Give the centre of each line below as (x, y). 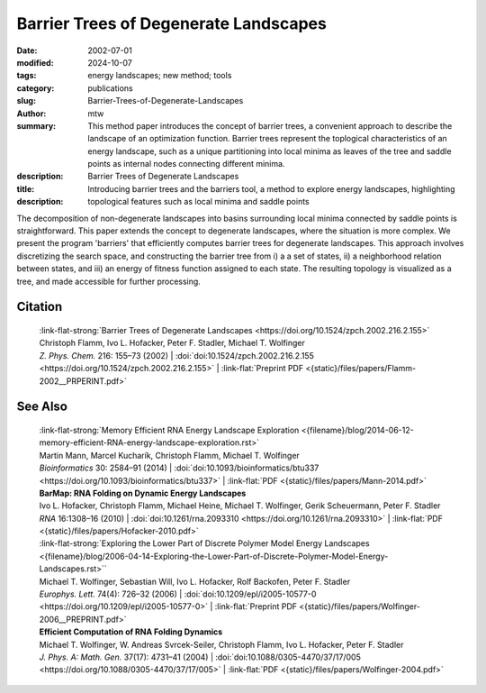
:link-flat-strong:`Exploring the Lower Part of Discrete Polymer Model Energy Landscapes (204, 543)
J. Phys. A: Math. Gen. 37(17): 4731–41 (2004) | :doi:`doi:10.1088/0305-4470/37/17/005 (200, 657)
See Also (42, 407)
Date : (27, 50)
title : (26, 188)
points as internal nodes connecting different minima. (186, 164)
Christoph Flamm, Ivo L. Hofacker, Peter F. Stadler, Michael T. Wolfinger (172, 343)
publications (111, 88)
